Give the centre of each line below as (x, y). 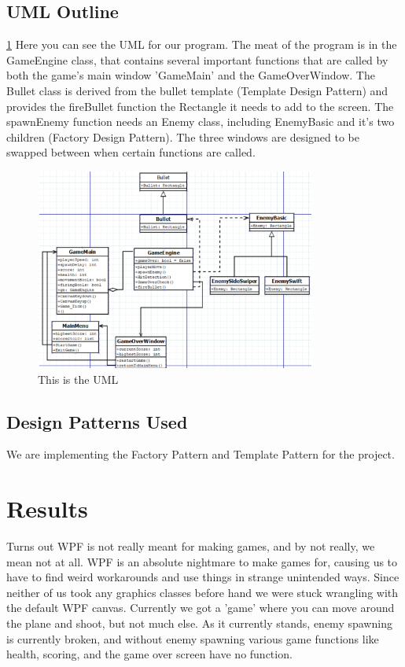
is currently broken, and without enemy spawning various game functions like (193, 638)
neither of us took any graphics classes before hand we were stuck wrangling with (202, 592)
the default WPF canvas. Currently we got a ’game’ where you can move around (201, 608)
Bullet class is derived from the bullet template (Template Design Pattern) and (197, 90)
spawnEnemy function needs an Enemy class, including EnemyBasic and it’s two (201, 122)
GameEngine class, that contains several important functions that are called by (197, 59)
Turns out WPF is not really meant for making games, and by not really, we (191, 546)
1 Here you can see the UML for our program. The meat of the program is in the (202, 44)
